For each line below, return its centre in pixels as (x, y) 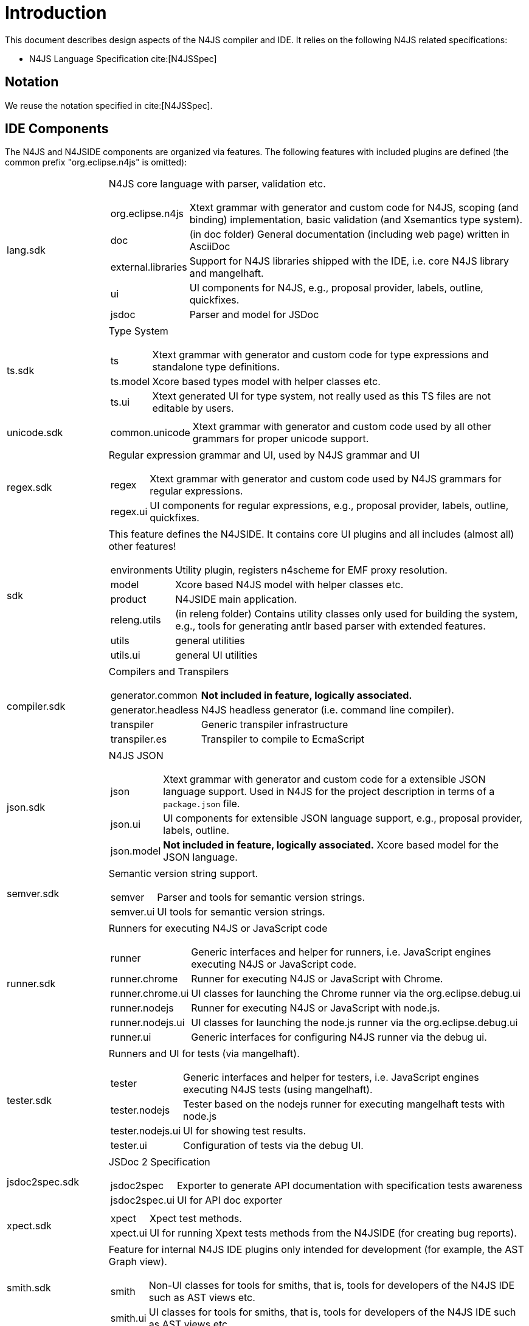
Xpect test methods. (195, 1219)
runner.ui (131, 1037)
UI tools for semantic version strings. (241, 912)
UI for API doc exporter (230, 1200)
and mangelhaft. (226, 273)
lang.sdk (26, 250)
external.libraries (149, 267)
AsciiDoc (210, 247)
